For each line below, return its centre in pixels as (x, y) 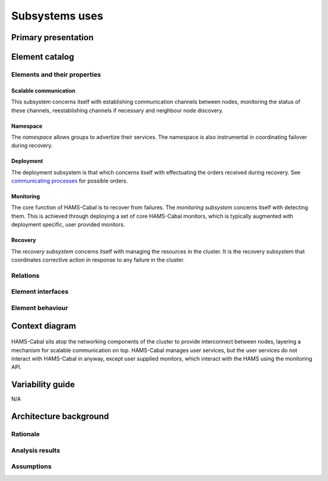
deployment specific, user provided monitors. (68, 224)
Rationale (26, 434)
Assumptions (31, 466)
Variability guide (43, 385)
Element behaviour (40, 308)
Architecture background (60, 417)
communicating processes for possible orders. (70, 181)
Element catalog (43, 57)
